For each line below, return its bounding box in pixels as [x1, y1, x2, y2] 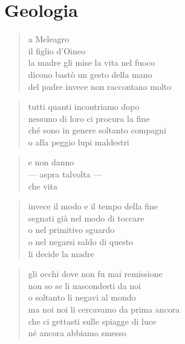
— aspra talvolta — [28, 168, 102, 180]
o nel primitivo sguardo [28, 223, 115, 236]
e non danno [28, 156, 74, 168]
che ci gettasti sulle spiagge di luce [28, 314, 157, 327]
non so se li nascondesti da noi [28, 279, 141, 291]
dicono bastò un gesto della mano [28, 68, 152, 80]
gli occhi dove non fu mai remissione [28, 267, 163, 280]
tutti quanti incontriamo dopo [28, 100, 140, 113]
